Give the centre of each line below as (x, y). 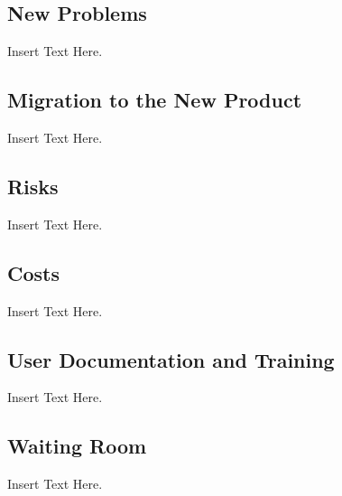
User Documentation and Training (171, 359)
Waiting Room (77, 446)
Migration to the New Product (155, 100)
